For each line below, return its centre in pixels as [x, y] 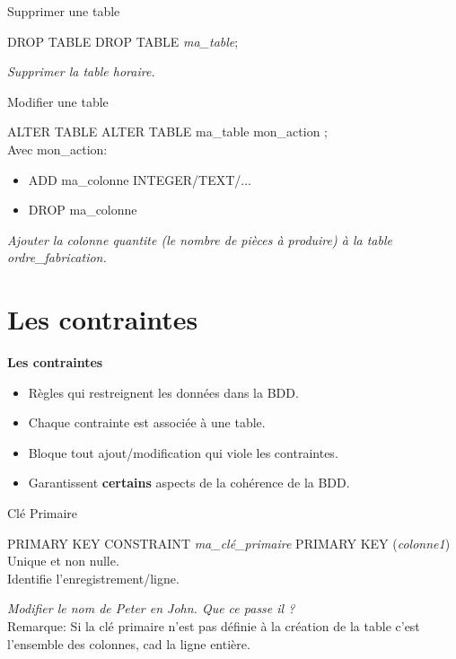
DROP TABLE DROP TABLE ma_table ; [123, 41]
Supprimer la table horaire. [81, 71]
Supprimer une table [64, 11]
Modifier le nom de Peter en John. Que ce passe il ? [151, 608]
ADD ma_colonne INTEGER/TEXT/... [140, 179]
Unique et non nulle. [63, 561]
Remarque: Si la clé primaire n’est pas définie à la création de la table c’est [214, 626]
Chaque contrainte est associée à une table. [147, 422]
